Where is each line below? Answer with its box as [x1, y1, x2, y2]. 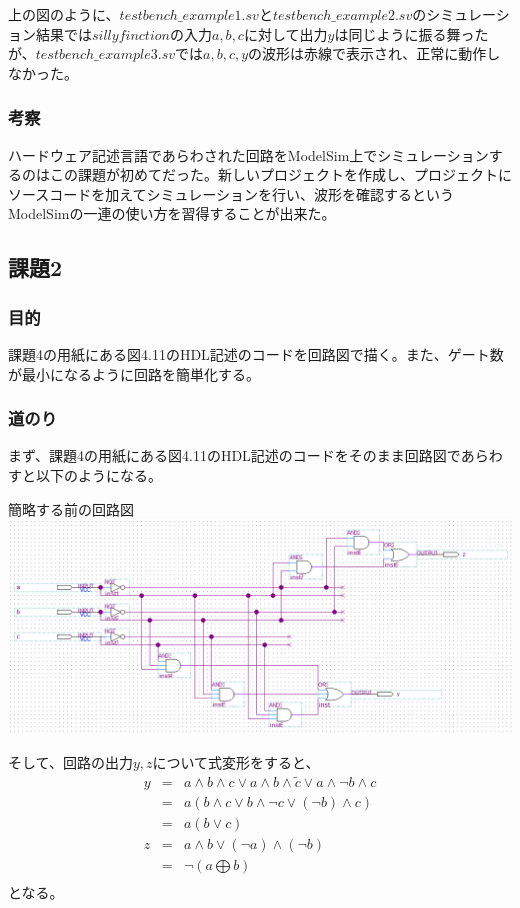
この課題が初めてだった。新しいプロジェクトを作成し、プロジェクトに [49, 164, 512, 185]
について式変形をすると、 [152, 752, 320, 773]
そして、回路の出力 [8, 752, 133, 773]
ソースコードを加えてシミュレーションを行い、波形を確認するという [8, 183, 455, 204]
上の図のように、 [8, 4, 120, 24]
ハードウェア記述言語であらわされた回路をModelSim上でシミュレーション [8, 144, 489, 165]
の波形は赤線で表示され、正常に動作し [248, 43, 501, 64]
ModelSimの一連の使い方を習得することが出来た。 [8, 203, 336, 224]
